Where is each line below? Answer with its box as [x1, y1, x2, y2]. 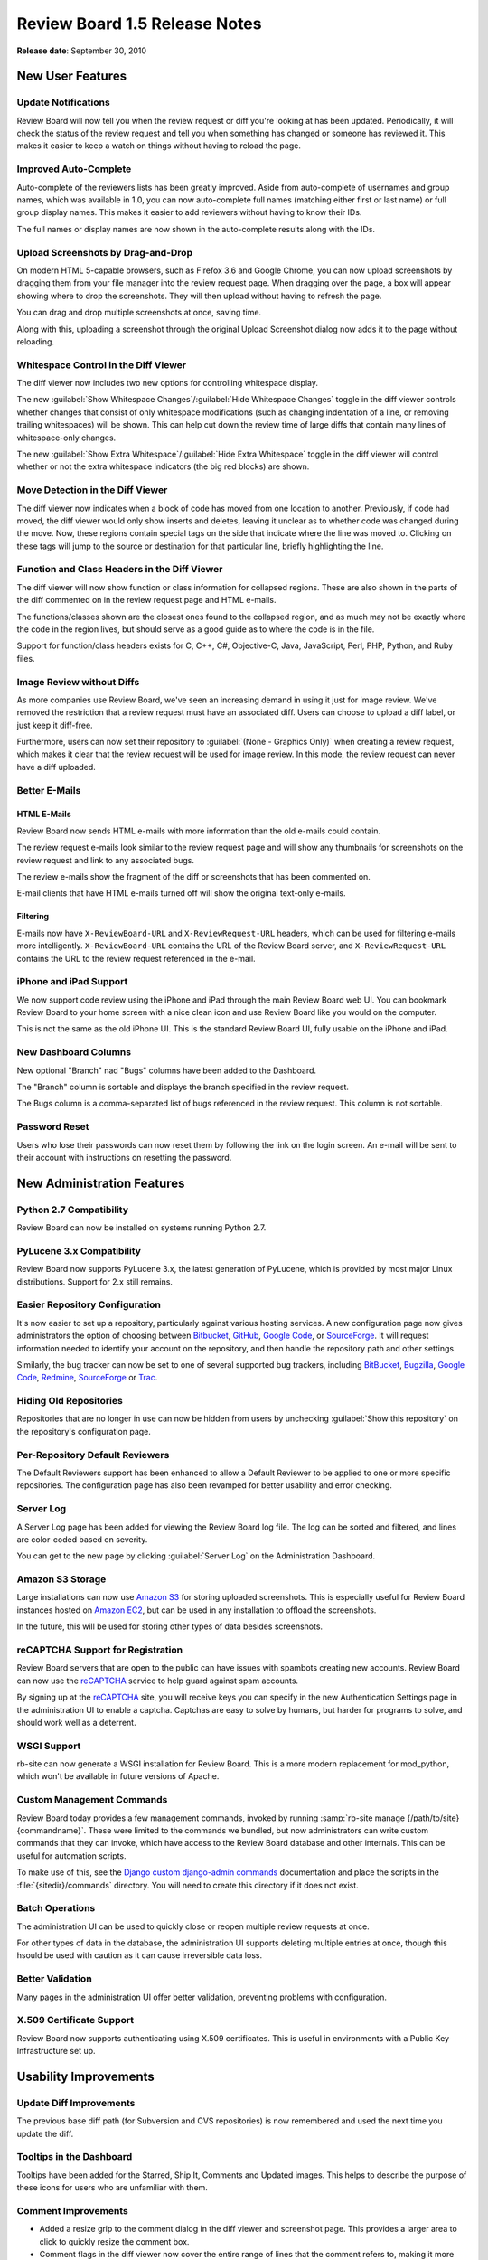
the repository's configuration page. [16, 1426, 151, 1436]
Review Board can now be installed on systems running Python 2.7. [16, 1222, 267, 1233]
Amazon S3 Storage [16, 1573, 107, 1586]
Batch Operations [16, 1902, 96, 1915]
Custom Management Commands [16, 1794, 168, 1806]
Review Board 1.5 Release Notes [16, 14, 262, 33]
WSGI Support [16, 1739, 81, 1752]
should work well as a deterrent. [16, 1717, 136, 1728]
